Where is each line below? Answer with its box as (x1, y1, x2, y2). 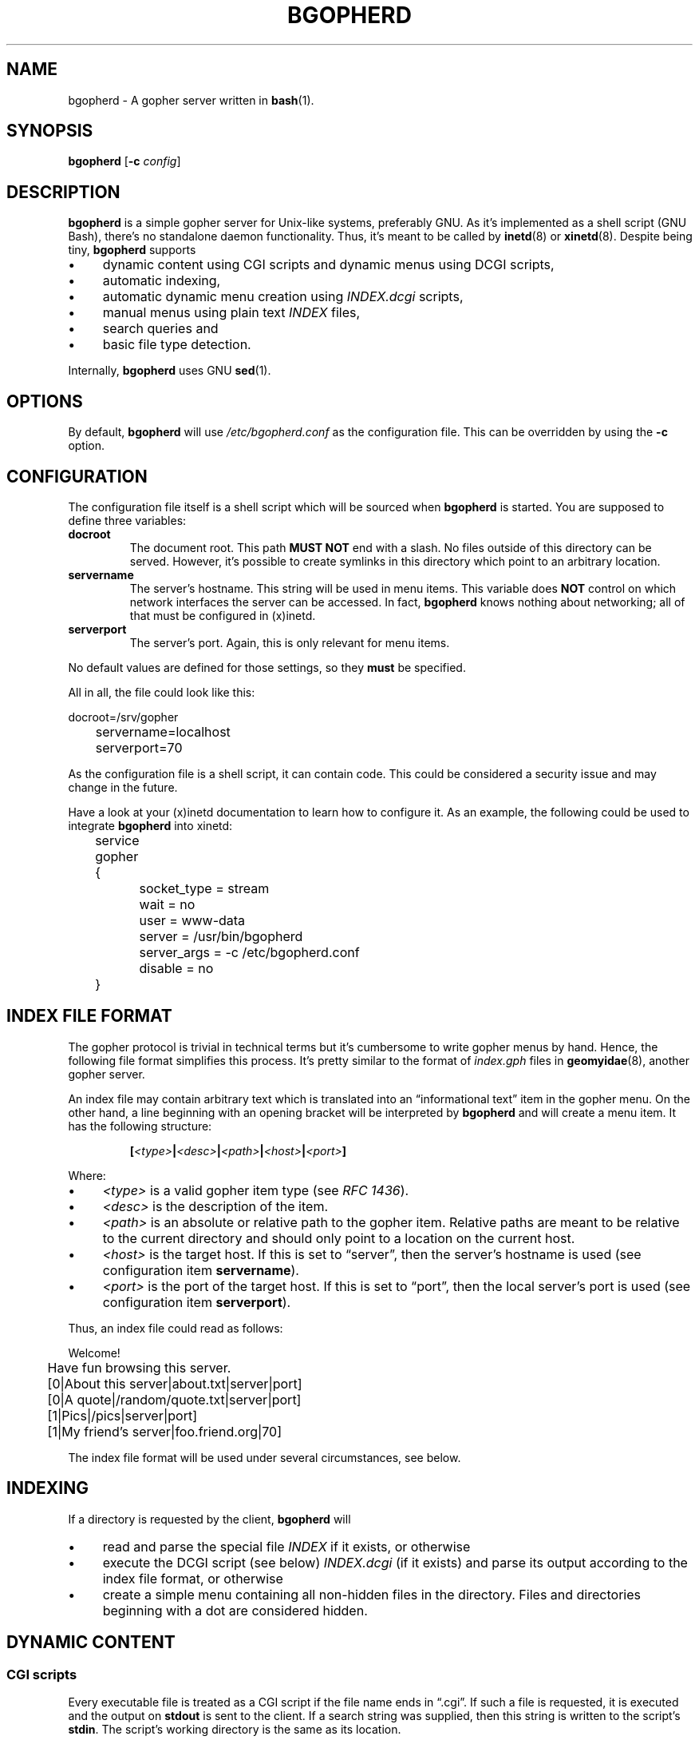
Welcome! (68, 1345, 120, 1360)
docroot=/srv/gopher (68, 709, 179, 724)
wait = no (139, 896, 195, 912)
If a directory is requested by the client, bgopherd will (68, 1512, 351, 1526)
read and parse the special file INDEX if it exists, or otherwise (102, 1538, 471, 1555)
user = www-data (139, 912, 246, 928)
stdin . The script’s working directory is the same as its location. (68, 1722, 401, 1736)
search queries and (102, 320, 219, 337)
